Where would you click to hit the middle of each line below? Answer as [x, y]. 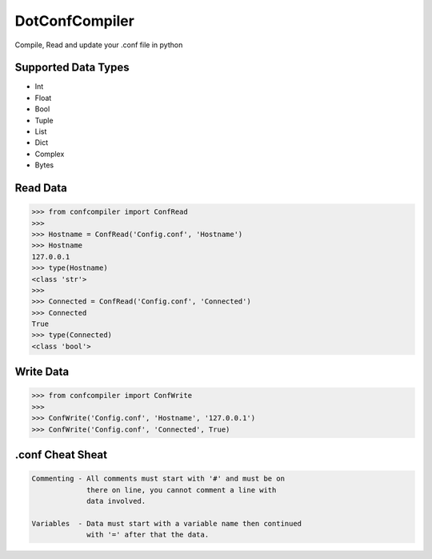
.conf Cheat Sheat [61, 455]
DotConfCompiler [75, 21]
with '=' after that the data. [148, 535]
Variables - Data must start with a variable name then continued [167, 523]
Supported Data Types [72, 68]
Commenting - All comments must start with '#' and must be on [158, 479]
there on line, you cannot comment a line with [182, 490]
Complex [50, 154]
